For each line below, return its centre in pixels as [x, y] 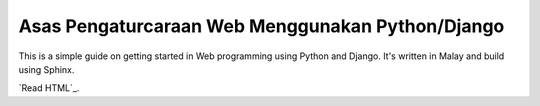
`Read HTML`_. [49, 88]
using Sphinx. [46, 69]
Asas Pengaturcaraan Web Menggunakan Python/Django [261, 26]
